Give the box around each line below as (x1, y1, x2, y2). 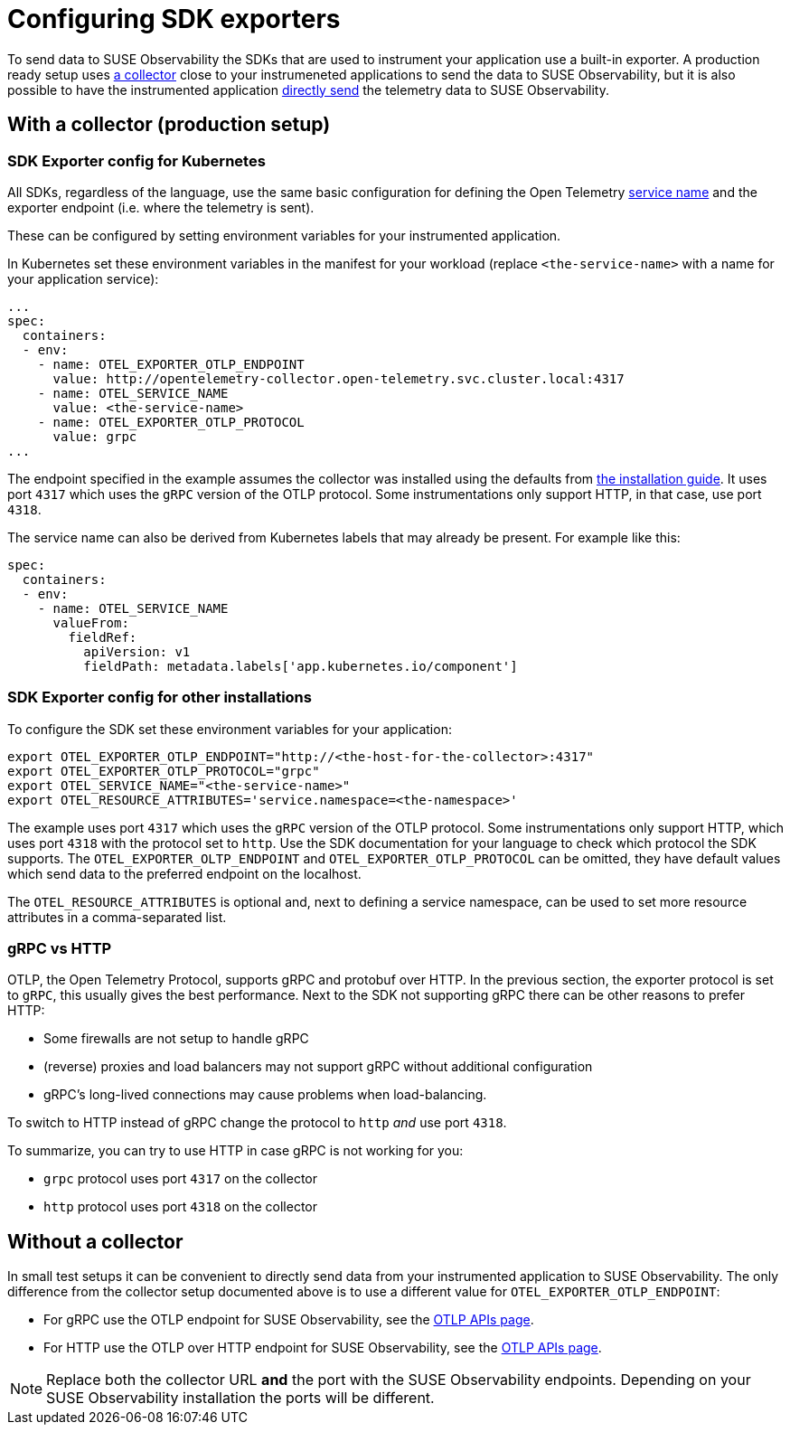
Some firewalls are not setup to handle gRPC (43, 1031, 309, 1047)
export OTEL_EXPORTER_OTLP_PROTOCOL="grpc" (7, 763, 320, 778)
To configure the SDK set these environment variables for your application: (7, 721, 452, 737)
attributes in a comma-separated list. (7, 909, 227, 925)
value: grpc (52, 429, 137, 444)
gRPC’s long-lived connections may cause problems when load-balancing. (43, 1087, 487, 1103)
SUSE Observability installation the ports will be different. (46, 1389, 435, 1408)
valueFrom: (52, 615, 129, 630)
